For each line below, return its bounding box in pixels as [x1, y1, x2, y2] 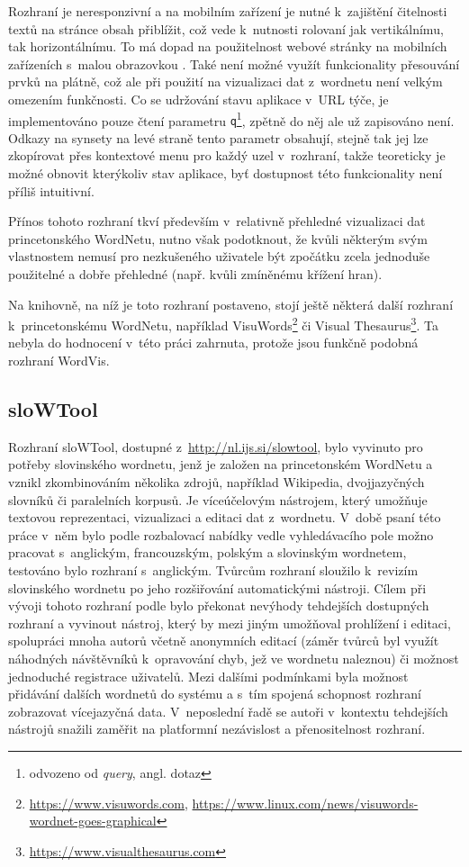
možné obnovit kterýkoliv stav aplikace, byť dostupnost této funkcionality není [8, 164, 443, 183]
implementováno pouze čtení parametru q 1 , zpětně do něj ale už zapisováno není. [8, 108, 455, 130]
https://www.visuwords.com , [29, 793, 188, 812]
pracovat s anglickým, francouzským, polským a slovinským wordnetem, [8, 543, 407, 562]
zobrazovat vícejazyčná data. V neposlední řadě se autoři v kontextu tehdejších [8, 701, 448, 720]
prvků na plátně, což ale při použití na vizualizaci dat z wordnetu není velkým [8, 72, 443, 91]
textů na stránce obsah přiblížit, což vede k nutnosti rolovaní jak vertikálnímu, [8, 19, 444, 38]
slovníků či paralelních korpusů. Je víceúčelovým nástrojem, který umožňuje [8, 490, 428, 509]
